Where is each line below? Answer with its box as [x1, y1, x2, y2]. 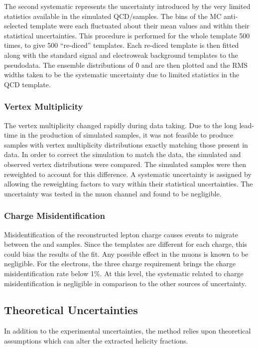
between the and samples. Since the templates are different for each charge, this [4, 239, 248, 249]
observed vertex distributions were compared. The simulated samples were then [4, 159, 246, 169]
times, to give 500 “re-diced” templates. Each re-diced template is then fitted [4, 40, 239, 50]
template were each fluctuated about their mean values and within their [30, 20, 250, 31]
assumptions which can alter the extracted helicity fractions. [4, 335, 188, 346]
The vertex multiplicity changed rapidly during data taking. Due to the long [4, 120, 237, 130]
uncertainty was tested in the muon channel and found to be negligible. [4, 188, 222, 198]
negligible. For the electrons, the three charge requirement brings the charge [4, 258, 236, 269]
